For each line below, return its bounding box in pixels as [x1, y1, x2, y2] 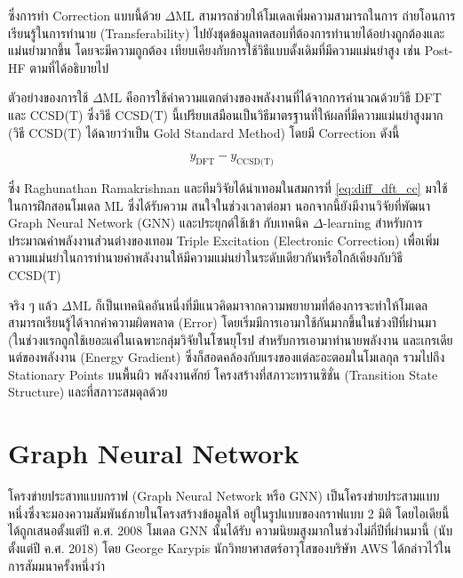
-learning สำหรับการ [323, 213, 423, 232]
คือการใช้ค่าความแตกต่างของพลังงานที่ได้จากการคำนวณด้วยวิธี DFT [125, 88, 442, 107]
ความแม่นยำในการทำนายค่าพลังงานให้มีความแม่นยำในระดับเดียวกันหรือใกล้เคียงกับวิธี [8, 248, 403, 267]
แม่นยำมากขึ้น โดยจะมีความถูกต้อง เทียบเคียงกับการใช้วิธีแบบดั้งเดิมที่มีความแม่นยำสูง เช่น [8, 41, 421, 60]
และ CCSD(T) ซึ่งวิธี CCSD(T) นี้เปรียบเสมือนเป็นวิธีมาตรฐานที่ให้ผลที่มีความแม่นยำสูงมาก [8, 105, 443, 124]
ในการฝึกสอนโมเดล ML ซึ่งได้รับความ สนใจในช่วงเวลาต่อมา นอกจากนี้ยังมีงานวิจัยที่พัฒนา [8, 196, 431, 214]
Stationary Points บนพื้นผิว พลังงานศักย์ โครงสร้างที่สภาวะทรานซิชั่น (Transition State [8, 365, 438, 383]
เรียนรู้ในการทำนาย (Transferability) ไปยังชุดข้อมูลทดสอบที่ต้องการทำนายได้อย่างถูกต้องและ [8, 23, 445, 42]
